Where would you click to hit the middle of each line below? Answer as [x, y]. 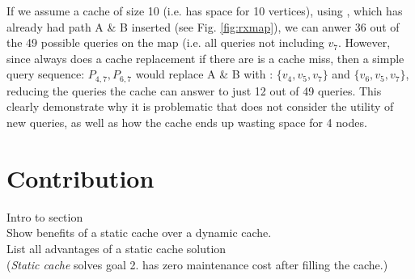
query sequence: [46, 74]
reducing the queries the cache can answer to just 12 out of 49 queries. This [194, 90]
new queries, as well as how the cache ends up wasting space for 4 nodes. [187, 123]
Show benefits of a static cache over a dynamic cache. [139, 232]
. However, [364, 42]
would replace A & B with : [204, 74]
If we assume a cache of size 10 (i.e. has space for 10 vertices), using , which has [205, 11]
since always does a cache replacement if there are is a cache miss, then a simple [205, 58]
